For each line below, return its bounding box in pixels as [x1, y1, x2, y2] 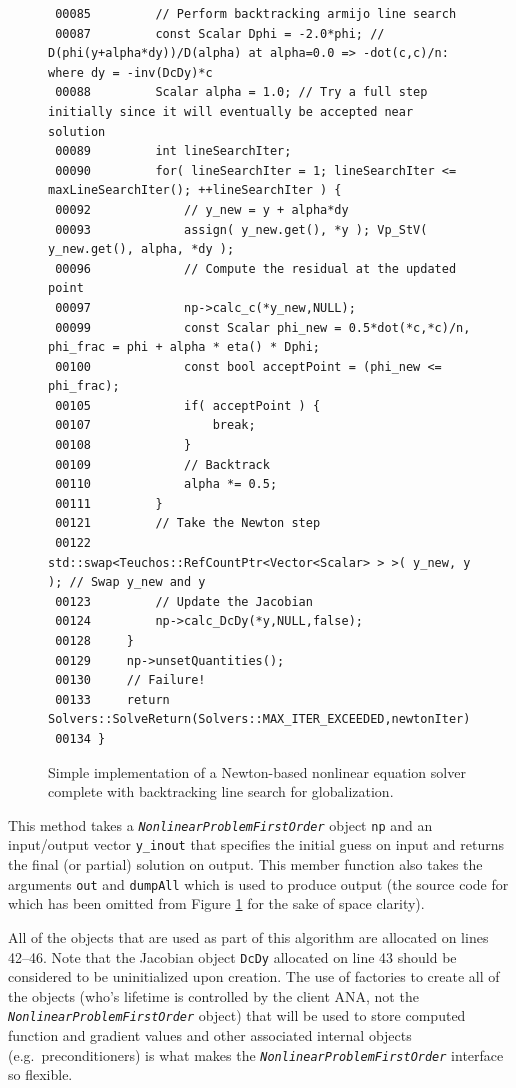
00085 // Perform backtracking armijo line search [55, 7, 457, 21]
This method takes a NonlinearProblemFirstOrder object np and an [8, 814, 433, 835]
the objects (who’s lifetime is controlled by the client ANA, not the [8, 985, 419, 1006]
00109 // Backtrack [55, 457, 270, 472]
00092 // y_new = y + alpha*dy [55, 202, 349, 217]
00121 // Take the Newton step [55, 516, 321, 531]
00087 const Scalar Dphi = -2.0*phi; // [55, 26, 385, 41]
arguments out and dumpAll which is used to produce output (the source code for [8, 873, 509, 894]
